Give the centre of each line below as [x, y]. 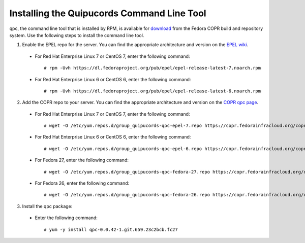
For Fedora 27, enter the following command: [82, 160]
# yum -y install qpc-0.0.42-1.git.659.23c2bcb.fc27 [111, 229]
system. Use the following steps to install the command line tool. [77, 35]
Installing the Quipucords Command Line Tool [108, 13]
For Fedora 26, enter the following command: [82, 183]
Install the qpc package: [47, 206]
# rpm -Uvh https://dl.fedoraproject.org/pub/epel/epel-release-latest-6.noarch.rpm [152, 91]
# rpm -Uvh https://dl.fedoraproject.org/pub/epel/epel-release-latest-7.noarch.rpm [152, 68]
